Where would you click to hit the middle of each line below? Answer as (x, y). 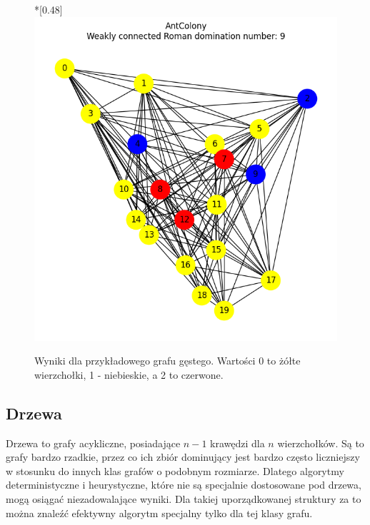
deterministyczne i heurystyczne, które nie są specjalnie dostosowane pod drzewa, (184, 485)
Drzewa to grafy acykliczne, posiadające (93, 443)
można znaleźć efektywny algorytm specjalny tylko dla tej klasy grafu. (159, 513)
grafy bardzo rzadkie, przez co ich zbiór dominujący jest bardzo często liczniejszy (183, 457)
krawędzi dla (237, 443)
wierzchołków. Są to (321, 443)
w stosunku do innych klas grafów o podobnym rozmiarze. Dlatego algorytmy (175, 470)
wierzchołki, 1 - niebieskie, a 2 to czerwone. (129, 374)
